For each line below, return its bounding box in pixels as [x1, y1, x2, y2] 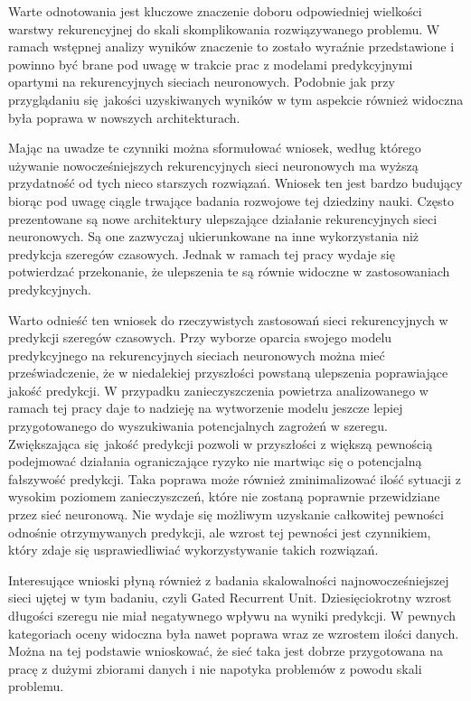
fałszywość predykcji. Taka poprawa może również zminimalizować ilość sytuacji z [8, 469, 461, 488]
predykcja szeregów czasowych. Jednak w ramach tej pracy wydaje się [8, 244, 395, 263]
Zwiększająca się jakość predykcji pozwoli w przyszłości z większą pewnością [8, 434, 433, 453]
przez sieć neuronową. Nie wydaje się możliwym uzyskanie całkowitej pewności [8, 505, 444, 524]
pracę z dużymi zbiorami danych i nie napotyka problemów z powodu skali [8, 659, 422, 678]
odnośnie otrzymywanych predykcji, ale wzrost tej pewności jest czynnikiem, [8, 522, 431, 541]
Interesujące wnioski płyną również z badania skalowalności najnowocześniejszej [8, 570, 449, 589]
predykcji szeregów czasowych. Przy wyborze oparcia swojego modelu [8, 328, 392, 347]
